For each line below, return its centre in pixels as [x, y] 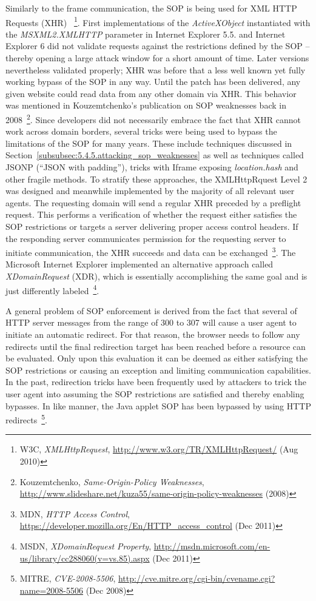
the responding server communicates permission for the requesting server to [146, 238]
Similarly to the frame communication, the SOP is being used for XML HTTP [151, 8]
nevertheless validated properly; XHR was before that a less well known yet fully [156, 69]
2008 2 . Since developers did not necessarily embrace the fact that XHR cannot [153, 119]
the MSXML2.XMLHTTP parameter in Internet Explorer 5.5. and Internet [146, 34]
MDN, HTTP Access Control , [75, 513]
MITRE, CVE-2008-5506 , [68, 578]
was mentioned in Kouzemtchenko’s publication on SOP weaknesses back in [146, 105]
